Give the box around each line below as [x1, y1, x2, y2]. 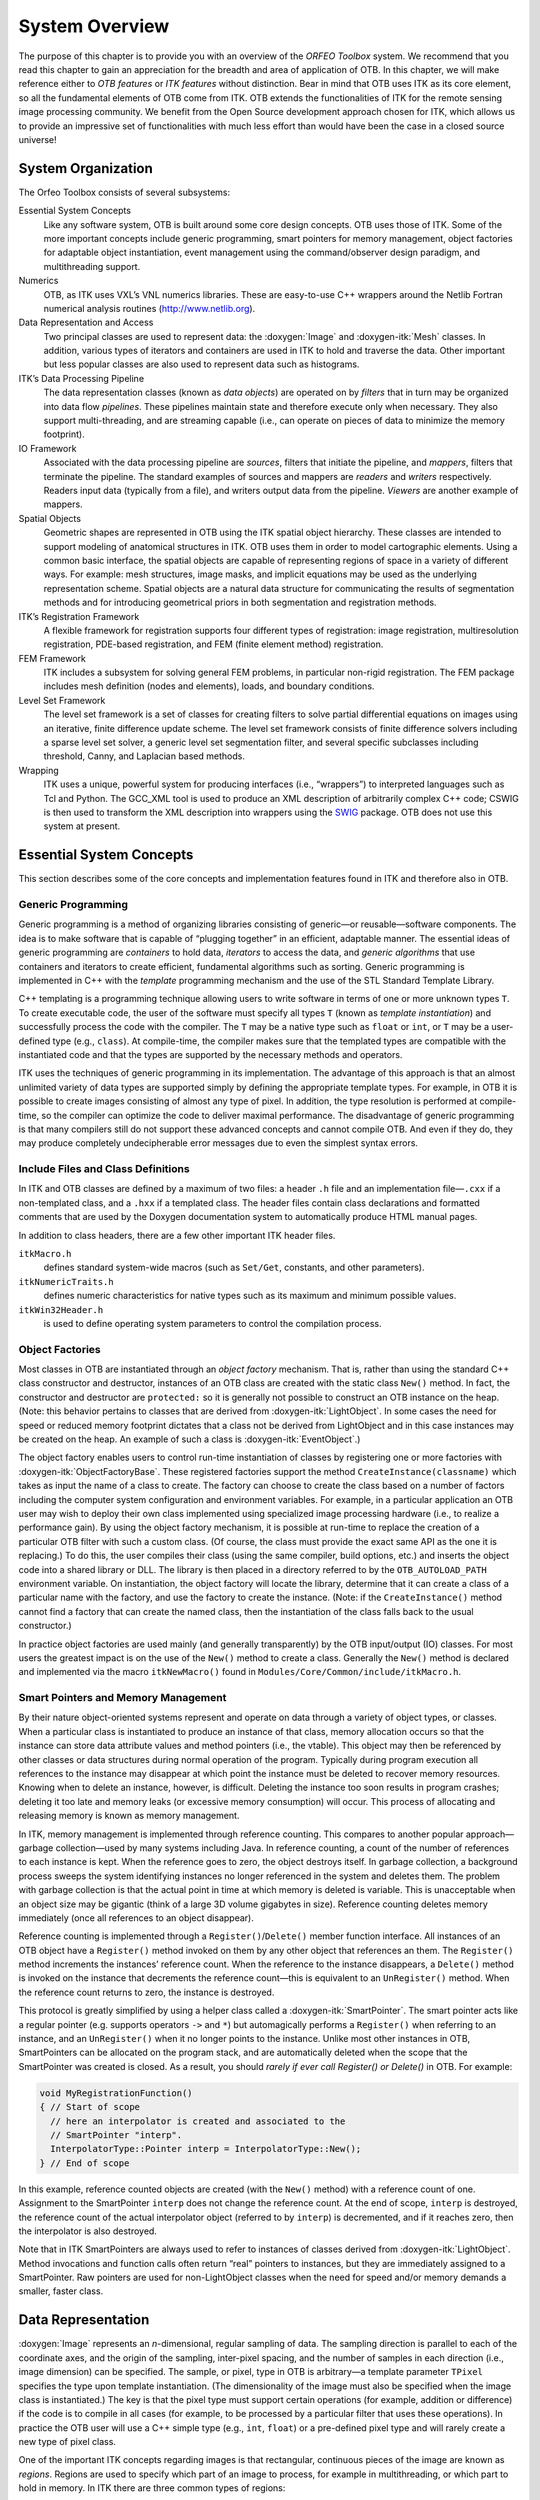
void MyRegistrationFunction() [39, 2087, 194, 2099]
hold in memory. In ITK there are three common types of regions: [18, 2482, 286, 2494]
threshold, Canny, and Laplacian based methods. [43, 750, 245, 762]
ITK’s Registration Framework [18, 610, 140, 622]
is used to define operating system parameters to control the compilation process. [43, 1317, 382, 1329]
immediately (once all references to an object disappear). [18, 1911, 254, 1924]
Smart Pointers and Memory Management [18, 1691, 227, 1705]
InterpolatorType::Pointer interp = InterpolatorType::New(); [50, 2143, 362, 2155]
